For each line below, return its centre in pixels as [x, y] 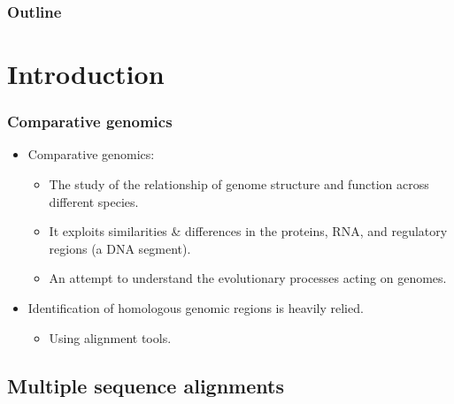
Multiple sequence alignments [146, 385]
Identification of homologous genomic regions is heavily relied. [196, 308]
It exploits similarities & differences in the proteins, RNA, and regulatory [248, 231]
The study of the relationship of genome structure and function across [239, 184]
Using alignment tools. [110, 337]
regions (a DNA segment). [120, 248]
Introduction [86, 74]
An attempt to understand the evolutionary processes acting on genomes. [248, 278]
